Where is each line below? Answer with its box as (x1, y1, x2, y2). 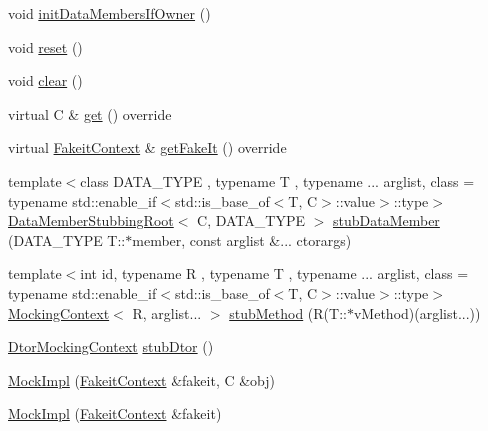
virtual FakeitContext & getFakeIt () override (8, 137, 287, 158)
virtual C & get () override (8, 103, 172, 124)
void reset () (8, 36, 83, 57)
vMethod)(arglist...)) (353, 302, 481, 323)
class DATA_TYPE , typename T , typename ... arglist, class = (80, 170, 475, 191)
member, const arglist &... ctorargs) (132, 229, 352, 250)
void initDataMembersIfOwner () (8, 3, 211, 23)
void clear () (8, 70, 83, 91)
